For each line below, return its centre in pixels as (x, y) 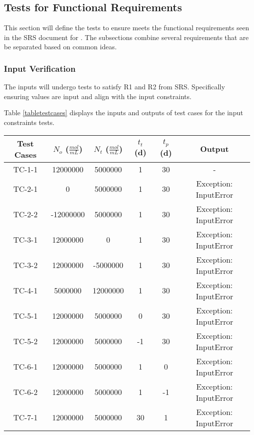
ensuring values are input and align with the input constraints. (98, 96)
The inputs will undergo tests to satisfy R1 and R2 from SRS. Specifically (115, 87)
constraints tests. (29, 122)
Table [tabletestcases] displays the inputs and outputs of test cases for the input (124, 113)
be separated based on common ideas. (60, 47)
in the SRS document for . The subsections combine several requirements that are (126, 37)
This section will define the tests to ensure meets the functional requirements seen (127, 28)
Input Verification (40, 68)
